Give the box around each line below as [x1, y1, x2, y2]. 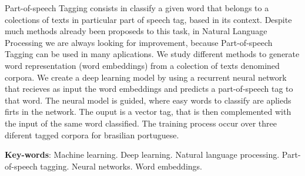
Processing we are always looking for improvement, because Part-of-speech [5, 36, 273, 48]
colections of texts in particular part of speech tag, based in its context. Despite [5, 13, 292, 25]
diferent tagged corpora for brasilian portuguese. [5, 128, 179, 141]
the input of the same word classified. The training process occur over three [5, 117, 277, 129]
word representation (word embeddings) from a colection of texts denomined [5, 59, 280, 71]
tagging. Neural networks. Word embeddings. [40, 160, 202, 172]
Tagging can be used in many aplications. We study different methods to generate [5, 48, 300, 60]
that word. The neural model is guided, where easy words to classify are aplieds [5, 94, 291, 106]
